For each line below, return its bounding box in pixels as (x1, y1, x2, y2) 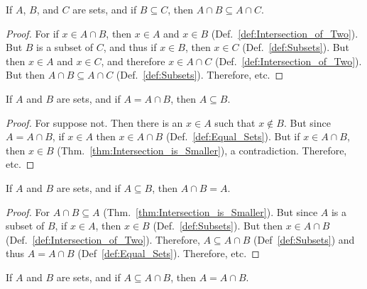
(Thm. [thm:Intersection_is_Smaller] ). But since (103, 204, 318, 219)
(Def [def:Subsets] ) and (253, 232, 355, 246)
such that (214, 115, 256, 130)
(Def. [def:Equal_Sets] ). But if (165, 129, 300, 144)
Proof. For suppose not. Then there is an (6, 115, 183, 130)
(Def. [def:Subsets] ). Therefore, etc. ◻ (116, 67, 284, 82)
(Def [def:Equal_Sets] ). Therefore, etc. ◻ (77, 246, 260, 261)
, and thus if (103, 40, 157, 55)
